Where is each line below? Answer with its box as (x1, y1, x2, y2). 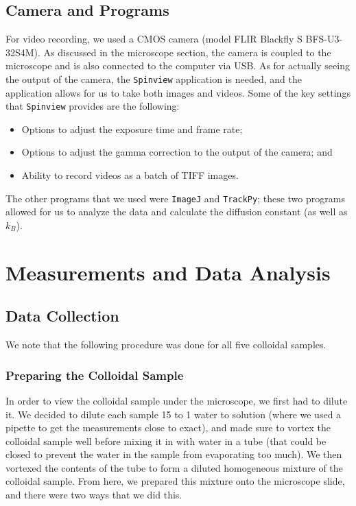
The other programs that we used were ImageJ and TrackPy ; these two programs (5, 191, 345, 205)
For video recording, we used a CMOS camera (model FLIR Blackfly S (5, 32, 302, 46)
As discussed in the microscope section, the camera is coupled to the (43, 45, 331, 59)
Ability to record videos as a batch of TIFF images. (21, 168, 239, 182)
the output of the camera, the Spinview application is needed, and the (5, 71, 302, 86)
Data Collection (5, 305, 119, 326)
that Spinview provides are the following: (5, 99, 180, 113)
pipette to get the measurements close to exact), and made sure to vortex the (5, 420, 331, 435)
